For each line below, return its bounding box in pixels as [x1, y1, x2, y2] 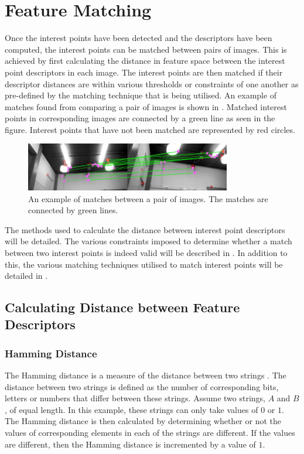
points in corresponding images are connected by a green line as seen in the [5, 112, 275, 124]
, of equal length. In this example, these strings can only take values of [5, 403, 258, 415]
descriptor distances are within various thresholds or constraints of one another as [5, 77, 299, 90]
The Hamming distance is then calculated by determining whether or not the [5, 415, 281, 427]
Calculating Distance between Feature [5, 298, 240, 316]
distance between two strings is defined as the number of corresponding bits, [5, 380, 279, 392]
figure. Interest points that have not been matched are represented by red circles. [5, 123, 295, 135]
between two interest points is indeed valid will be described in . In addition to [5, 246, 288, 258]
